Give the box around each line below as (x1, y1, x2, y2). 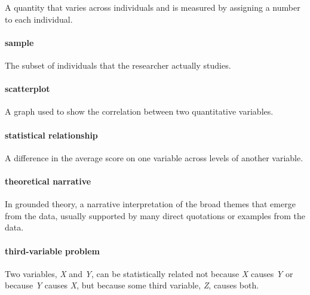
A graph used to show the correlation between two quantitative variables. (5, 105, 274, 118)
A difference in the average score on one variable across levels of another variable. (5, 151, 303, 164)
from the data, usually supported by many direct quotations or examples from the (5, 209, 305, 222)
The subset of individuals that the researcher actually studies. (5, 59, 231, 71)
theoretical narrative (5, 174, 91, 187)
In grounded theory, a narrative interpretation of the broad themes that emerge (5, 198, 296, 210)
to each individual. (5, 13, 73, 25)
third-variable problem (5, 244, 100, 257)
